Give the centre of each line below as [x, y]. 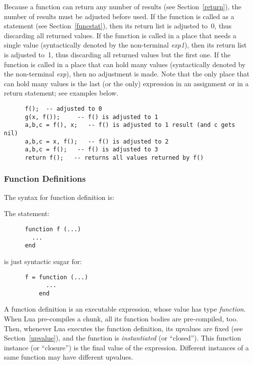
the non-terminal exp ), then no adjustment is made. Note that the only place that [127, 74]
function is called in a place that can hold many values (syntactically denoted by [125, 64]
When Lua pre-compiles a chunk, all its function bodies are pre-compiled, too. [121, 319]
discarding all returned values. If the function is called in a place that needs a [120, 35]
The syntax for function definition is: [59, 197]
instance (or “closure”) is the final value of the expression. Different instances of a [126, 347]
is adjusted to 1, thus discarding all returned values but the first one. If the [117, 54]
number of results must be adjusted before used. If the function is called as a [119, 16]
